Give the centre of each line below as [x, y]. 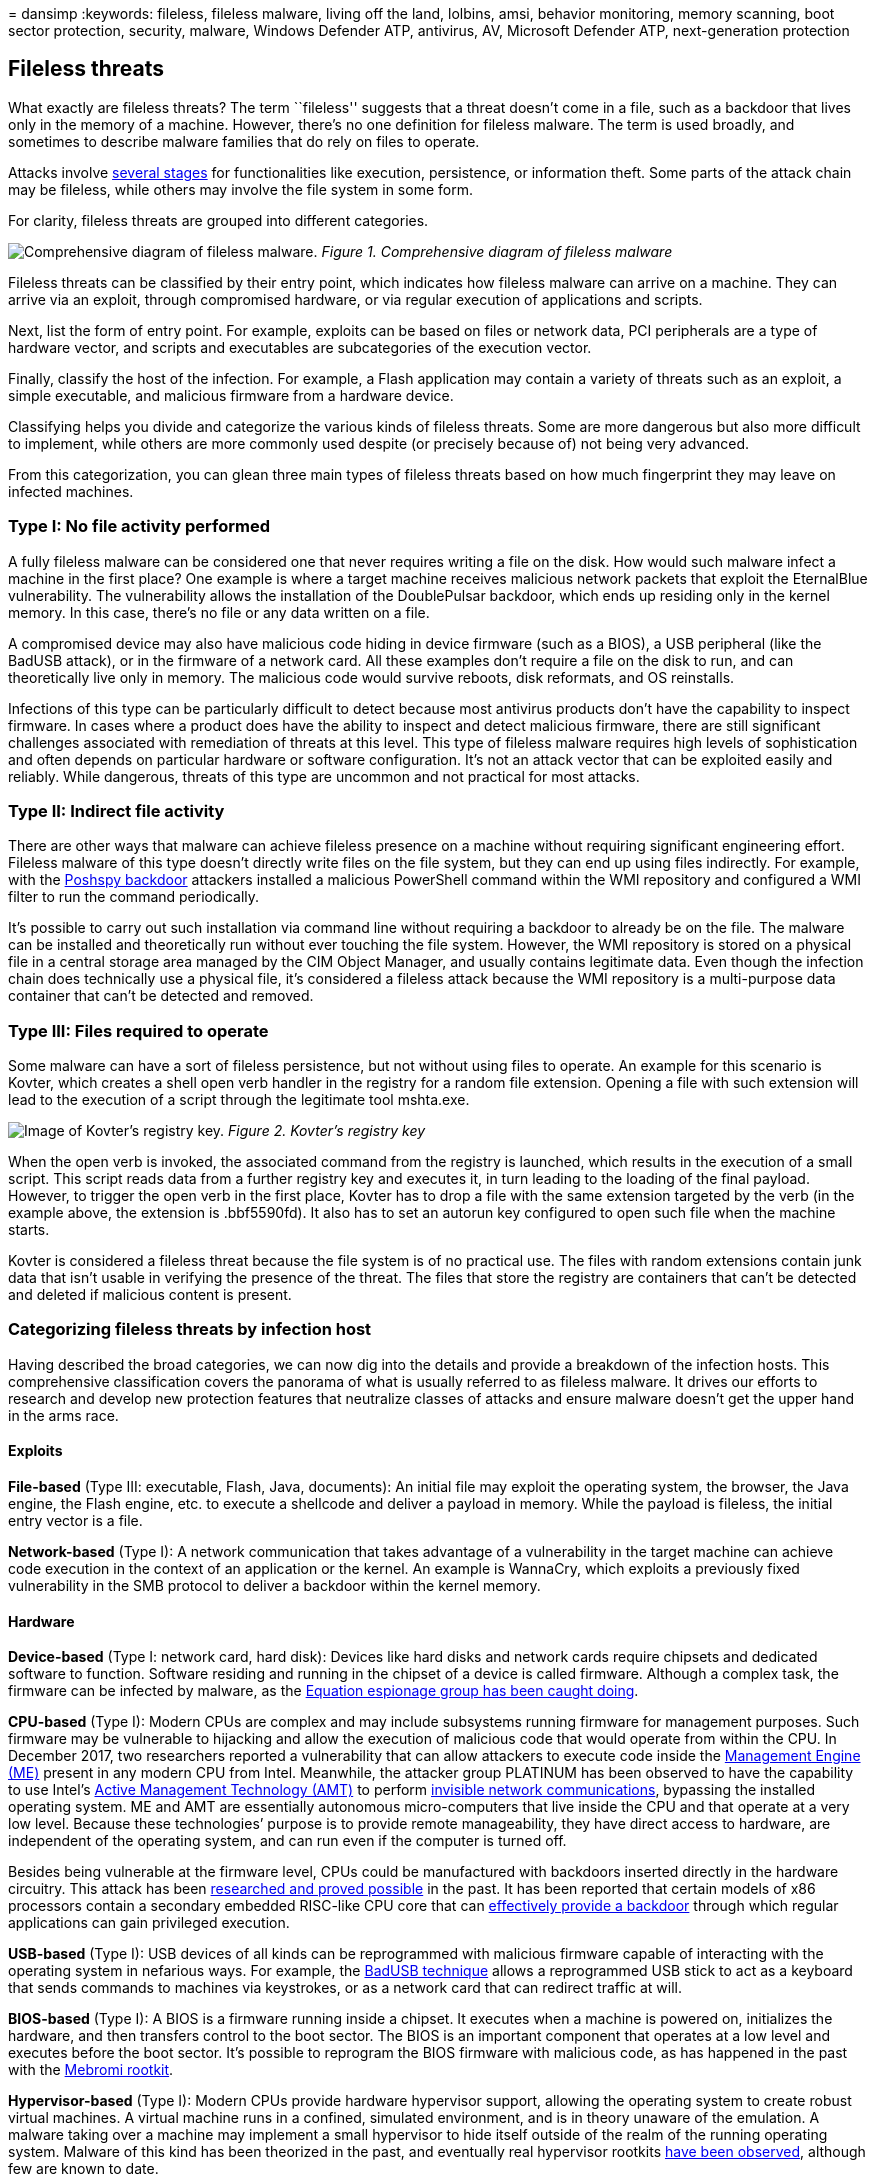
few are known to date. [83, 2169]
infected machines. [71, 491]
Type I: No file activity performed [139, 526]
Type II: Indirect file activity [116, 810]
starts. [29, 1230]
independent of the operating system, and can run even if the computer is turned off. [287, 1841]
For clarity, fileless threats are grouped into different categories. [218, 220]
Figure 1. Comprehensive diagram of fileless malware [497, 251]
